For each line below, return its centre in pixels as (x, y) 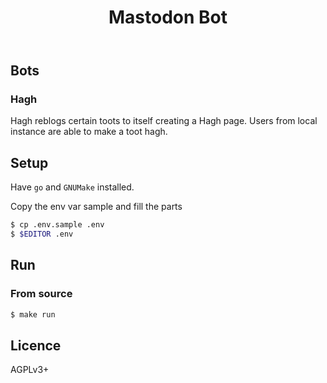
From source (41, 294)
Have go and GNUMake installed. (72, 187)
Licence (36, 345)
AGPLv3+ (30, 370)
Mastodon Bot (168, 17)
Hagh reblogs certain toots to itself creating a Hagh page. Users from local (164, 121)
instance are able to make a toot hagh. (89, 132)
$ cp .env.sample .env (57, 225)
